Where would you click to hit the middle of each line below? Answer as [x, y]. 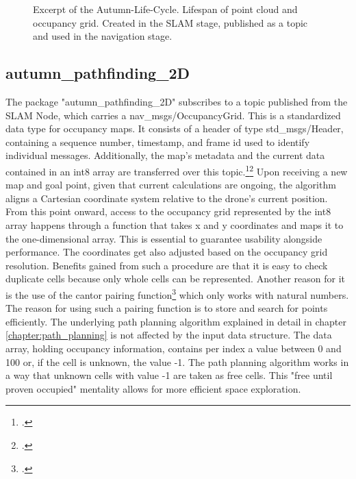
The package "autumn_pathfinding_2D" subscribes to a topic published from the [177, 101]
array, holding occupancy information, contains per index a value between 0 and [174, 348]
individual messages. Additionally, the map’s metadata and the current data [165, 155]
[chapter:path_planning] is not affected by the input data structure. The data [169, 335]
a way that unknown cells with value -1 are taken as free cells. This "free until [169, 375]
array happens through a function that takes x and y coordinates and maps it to [175, 224]
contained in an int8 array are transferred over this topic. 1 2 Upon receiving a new [177, 170]
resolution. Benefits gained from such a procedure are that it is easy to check [167, 265]
